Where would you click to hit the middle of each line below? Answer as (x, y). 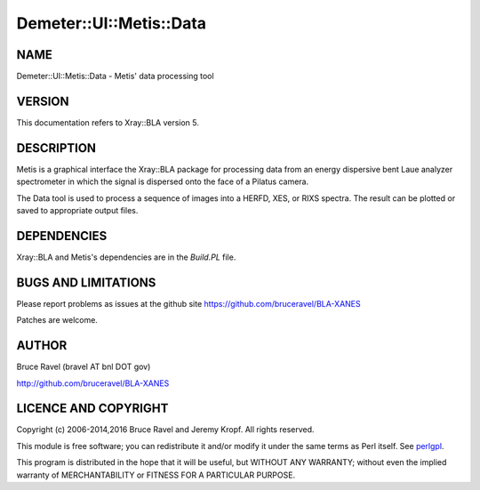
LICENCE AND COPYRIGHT (92, 409)
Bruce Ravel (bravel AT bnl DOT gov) (84, 367)
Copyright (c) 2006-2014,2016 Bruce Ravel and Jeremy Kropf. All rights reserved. (165, 430)
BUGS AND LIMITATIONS (86, 282)
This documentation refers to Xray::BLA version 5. (108, 122)
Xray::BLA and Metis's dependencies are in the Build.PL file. (126, 257)
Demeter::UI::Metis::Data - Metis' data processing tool (115, 76)
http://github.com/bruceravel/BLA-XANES (93, 383)
